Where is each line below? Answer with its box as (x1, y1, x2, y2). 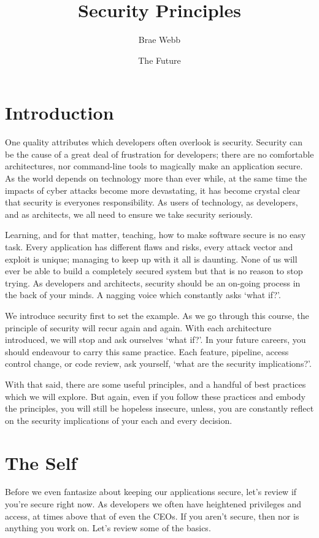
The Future (138, 53, 181, 66)
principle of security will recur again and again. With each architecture (5, 321, 272, 334)
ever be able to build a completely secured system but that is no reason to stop (5, 264, 303, 277)
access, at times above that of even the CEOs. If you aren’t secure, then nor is (5, 509, 299, 522)
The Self (5, 450, 77, 475)
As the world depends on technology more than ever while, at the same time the (5, 172, 307, 185)
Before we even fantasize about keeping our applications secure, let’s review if (5, 485, 297, 498)
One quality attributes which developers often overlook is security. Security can (5, 136, 303, 148)
